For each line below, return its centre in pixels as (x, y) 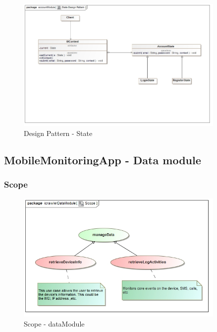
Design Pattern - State (58, 133)
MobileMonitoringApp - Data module (103, 160)
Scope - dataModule (54, 323)
